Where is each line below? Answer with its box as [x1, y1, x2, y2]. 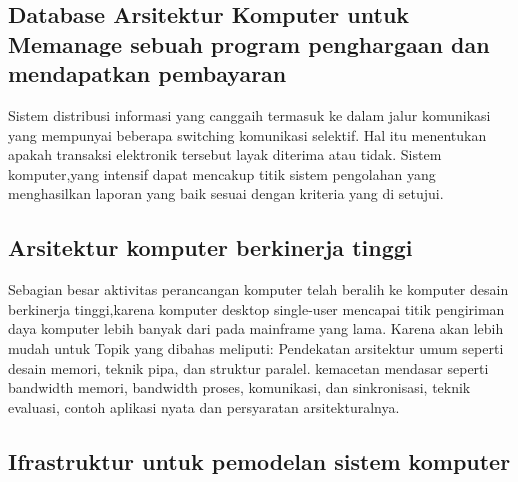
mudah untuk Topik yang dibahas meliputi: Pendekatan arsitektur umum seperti [8, 337, 504, 358]
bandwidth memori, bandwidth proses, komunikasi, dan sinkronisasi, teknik [8, 377, 471, 398]
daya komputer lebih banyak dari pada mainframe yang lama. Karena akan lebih [8, 318, 504, 339]
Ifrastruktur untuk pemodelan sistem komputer [8, 445, 511, 476]
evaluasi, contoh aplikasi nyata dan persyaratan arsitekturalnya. [8, 396, 400, 417]
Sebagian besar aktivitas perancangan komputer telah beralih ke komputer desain [8, 279, 509, 300]
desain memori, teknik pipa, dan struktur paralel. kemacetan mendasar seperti [8, 357, 489, 378]
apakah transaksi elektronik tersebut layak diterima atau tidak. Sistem [8, 144, 442, 165]
